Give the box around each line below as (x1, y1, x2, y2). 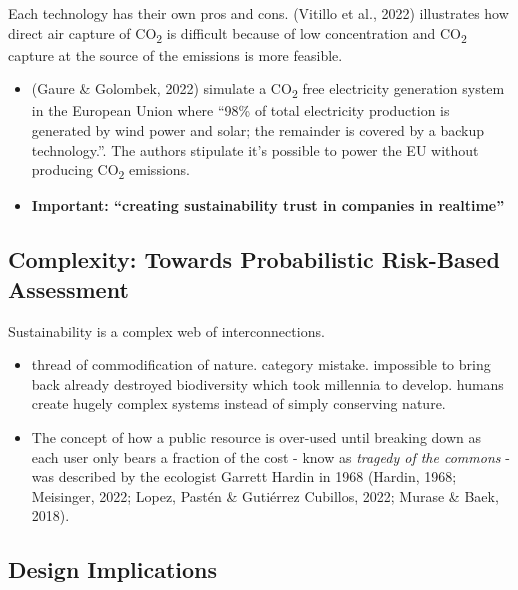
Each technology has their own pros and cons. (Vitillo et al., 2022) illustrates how (8, 3, 509, 23)
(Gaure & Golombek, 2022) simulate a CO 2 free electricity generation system (31, 78, 505, 102)
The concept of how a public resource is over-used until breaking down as (31, 426, 482, 447)
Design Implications (8, 554, 218, 585)
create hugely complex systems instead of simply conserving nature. (31, 393, 446, 414)
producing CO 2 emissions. (31, 159, 190, 183)
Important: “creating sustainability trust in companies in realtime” (31, 195, 505, 216)
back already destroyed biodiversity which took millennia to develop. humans (31, 373, 504, 394)
